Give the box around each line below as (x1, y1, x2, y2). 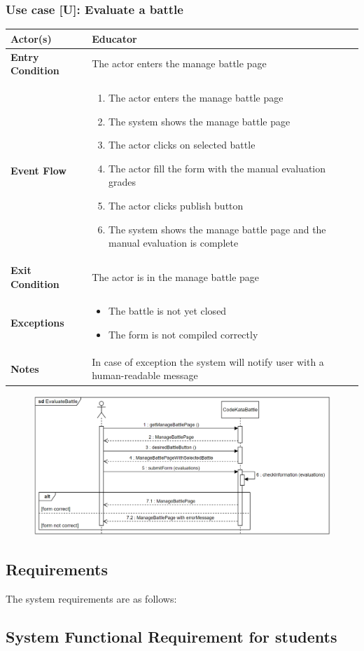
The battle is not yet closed (108, 303, 227, 318)
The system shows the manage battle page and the (108, 221, 326, 236)
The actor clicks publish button (108, 198, 244, 212)
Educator (92, 31, 137, 46)
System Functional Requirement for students (6, 625, 337, 647)
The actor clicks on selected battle (108, 137, 255, 152)
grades (108, 174, 136, 189)
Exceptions (10, 315, 64, 330)
